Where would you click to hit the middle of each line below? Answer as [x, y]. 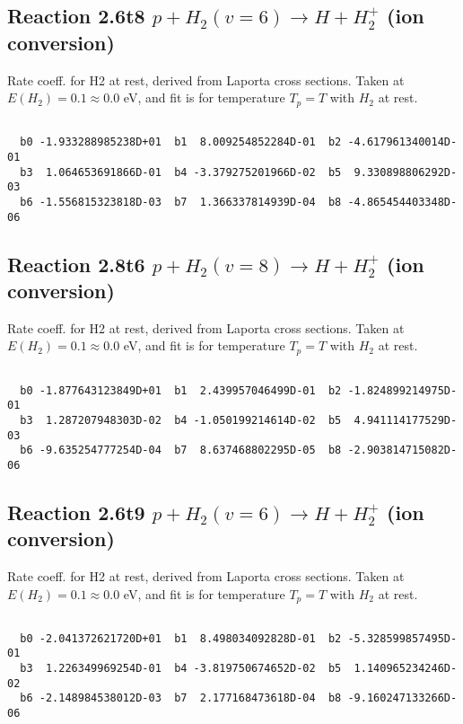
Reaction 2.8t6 [76, 264]
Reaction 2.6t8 [76, 16]
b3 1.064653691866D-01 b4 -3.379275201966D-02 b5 [181, 172]
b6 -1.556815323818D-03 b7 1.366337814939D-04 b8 [181, 202]
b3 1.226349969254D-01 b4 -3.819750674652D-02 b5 [181, 669]
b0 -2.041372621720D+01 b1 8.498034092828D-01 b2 [181, 638]
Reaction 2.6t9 [76, 512]
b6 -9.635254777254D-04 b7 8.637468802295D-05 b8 [181, 450]
